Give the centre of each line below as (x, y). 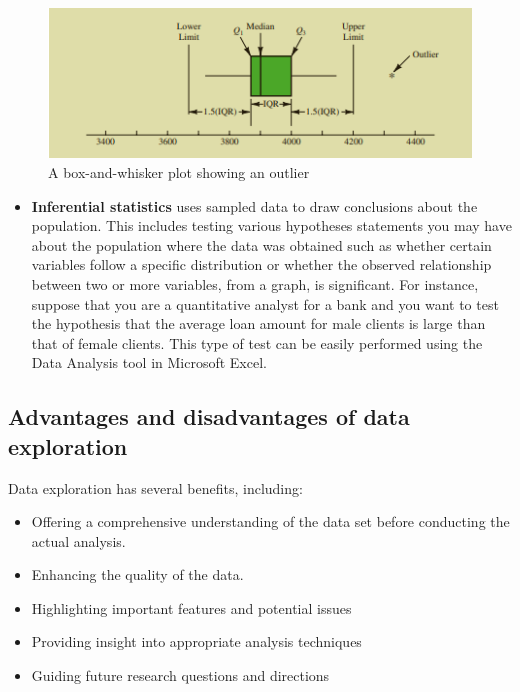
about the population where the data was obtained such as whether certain (261, 244)
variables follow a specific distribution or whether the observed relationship (261, 264)
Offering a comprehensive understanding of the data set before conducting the (270, 521)
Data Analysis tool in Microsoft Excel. (149, 362)
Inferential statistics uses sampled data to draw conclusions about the (254, 205)
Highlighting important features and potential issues (191, 607)
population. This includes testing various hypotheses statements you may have (271, 225)
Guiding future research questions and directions (180, 675)
